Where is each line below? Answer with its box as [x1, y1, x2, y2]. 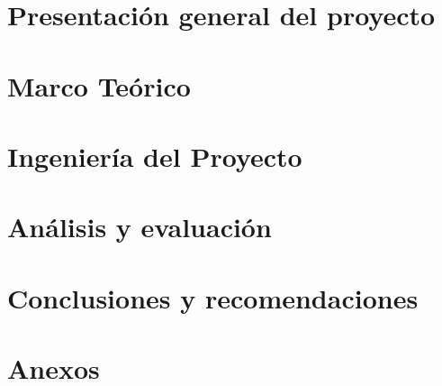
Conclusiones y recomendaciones [7, 279, 419, 316]
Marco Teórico [7, 67, 191, 104]
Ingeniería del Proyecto [7, 137, 302, 174]
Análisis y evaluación [7, 208, 272, 245]
